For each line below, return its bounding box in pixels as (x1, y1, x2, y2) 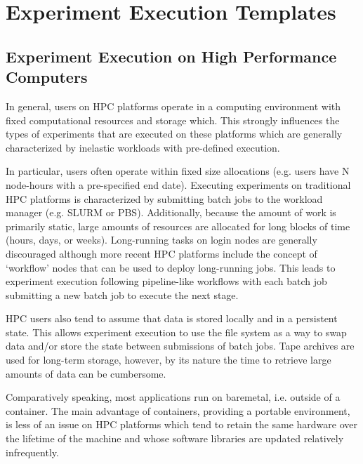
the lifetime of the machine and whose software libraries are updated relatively (6, 431, 344, 446)
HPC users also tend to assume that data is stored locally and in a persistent (6, 311, 338, 326)
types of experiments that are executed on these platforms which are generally (6, 126, 343, 141)
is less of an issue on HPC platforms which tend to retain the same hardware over (6, 417, 357, 432)
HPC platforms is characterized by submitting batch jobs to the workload (6, 191, 323, 206)
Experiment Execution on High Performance (6, 45, 337, 67)
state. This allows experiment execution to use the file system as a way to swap (6, 324, 347, 339)
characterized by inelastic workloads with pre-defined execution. (6, 140, 280, 154)
